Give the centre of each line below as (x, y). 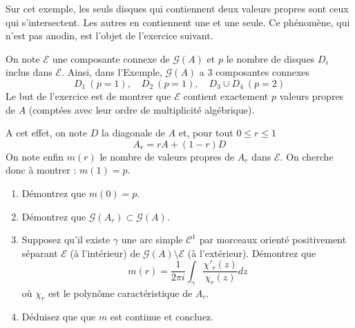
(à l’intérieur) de (105, 253)
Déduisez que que (59, 317)
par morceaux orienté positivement (273, 239)
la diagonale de (133, 133)
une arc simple (152, 239)
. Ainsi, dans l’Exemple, (112, 72)
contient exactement (226, 95)
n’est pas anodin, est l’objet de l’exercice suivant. (109, 35)
